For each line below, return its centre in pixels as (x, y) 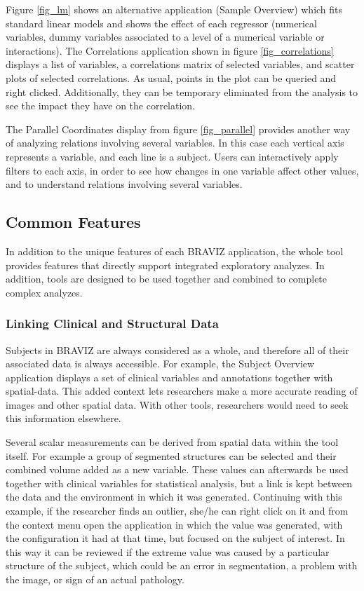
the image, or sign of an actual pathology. (95, 579)
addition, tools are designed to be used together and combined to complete (167, 279)
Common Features (73, 222)
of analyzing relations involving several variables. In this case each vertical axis (175, 143)
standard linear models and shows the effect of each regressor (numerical (161, 23)
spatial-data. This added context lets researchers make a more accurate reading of (182, 391)
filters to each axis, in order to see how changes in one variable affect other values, (182, 170)
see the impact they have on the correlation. (101, 106)
